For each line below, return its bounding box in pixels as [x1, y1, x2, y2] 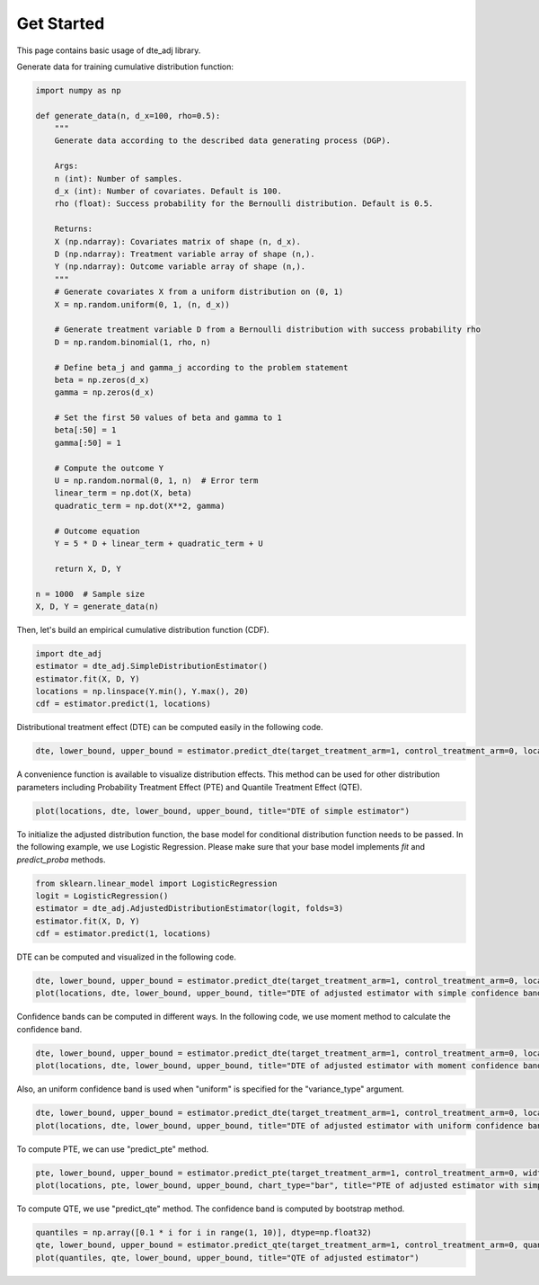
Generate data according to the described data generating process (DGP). [54, 136, 391, 146]
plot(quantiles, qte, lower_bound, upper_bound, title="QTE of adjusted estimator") [35, 1253, 420, 1263]
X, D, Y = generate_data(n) [35, 601, 159, 611]
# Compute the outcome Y [54, 463, 164, 473]
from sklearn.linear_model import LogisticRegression [35, 878, 278, 888]
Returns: [54, 224, 93, 234]
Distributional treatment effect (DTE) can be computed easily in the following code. [16, 722, 323, 733]
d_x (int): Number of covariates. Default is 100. [54, 186, 282, 197]
